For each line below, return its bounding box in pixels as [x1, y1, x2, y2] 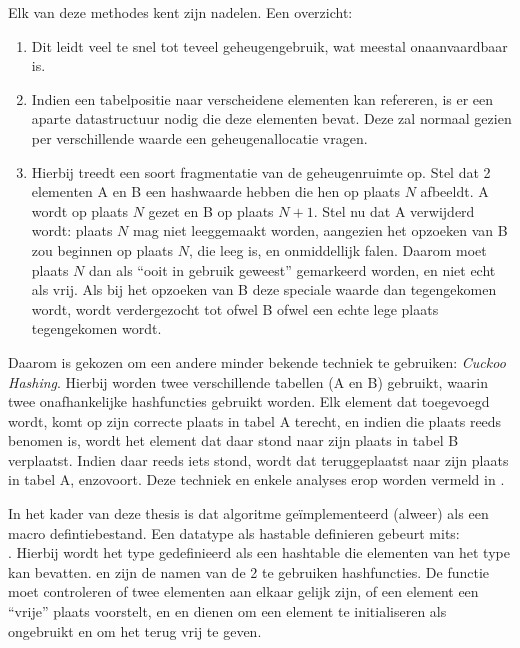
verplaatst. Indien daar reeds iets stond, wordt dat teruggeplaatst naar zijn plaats [8, 449, 509, 470]
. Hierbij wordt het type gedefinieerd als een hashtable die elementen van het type [8, 542, 510, 563]
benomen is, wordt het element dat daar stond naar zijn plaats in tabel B [8, 430, 459, 451]
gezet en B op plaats [148, 200, 274, 221]
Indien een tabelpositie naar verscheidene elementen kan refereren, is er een [31, 88, 494, 109]
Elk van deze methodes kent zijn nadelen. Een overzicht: [8, 2, 353, 22]
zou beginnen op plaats [31, 239, 174, 260]
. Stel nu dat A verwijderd [313, 200, 475, 221]
